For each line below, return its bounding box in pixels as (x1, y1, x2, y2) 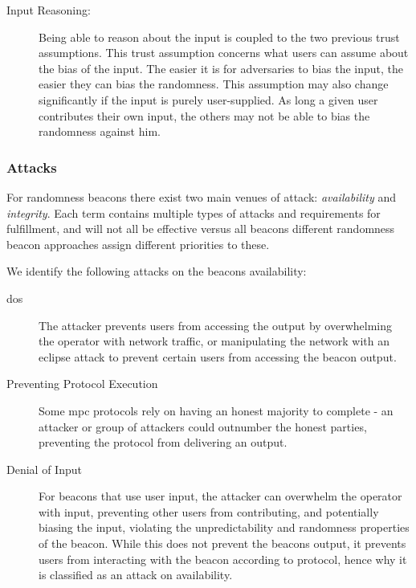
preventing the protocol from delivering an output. (39, 434, 288, 451)
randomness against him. (39, 123, 161, 140)
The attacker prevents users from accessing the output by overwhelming (39, 316, 392, 333)
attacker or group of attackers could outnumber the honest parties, (39, 418, 367, 435)
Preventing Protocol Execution (6, 375, 158, 392)
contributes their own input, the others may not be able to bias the (39, 107, 370, 124)
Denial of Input (6, 460, 82, 477)
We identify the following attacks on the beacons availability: (6, 263, 307, 280)
